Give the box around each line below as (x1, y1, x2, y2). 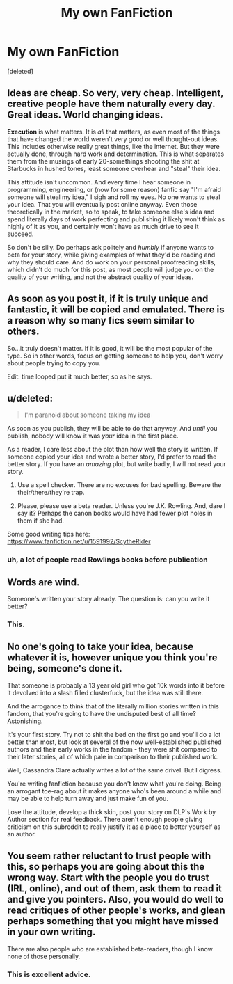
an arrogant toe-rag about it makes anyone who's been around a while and (7, 786, 222, 795)
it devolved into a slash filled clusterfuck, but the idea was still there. (7, 688, 204, 697)
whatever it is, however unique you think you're (7, 652, 218, 664)
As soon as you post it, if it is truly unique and (7, 293, 209, 305)
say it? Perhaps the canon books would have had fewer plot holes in (17, 509, 213, 518)
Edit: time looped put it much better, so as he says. (7, 372, 152, 381)
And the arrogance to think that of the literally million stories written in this (7, 701, 219, 711)
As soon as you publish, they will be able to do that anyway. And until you (7, 424, 218, 433)
